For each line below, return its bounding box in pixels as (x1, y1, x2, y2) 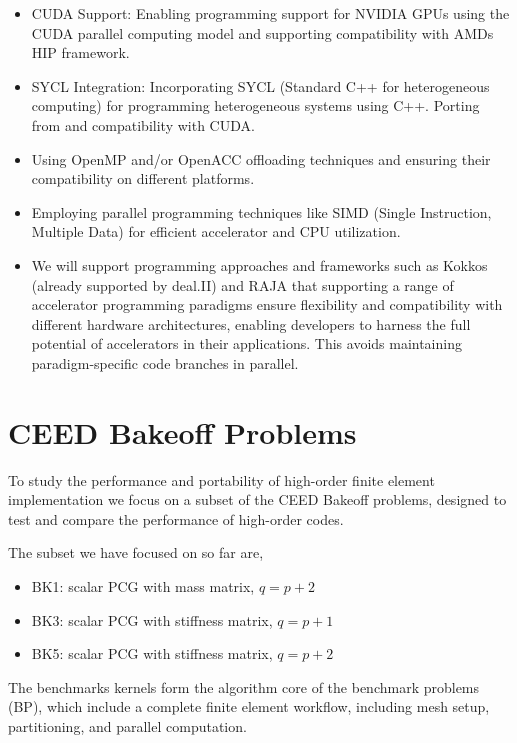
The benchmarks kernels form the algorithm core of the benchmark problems (8, 676, 480, 697)
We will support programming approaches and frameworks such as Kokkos (31, 254, 488, 275)
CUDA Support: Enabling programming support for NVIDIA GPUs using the (31, 3, 510, 23)
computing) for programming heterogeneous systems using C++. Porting (31, 95, 480, 116)
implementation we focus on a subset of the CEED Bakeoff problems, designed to (8, 489, 507, 510)
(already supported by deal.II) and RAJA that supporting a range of (31, 274, 454, 295)
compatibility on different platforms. (31, 168, 255, 189)
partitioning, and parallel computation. (8, 715, 247, 736)
